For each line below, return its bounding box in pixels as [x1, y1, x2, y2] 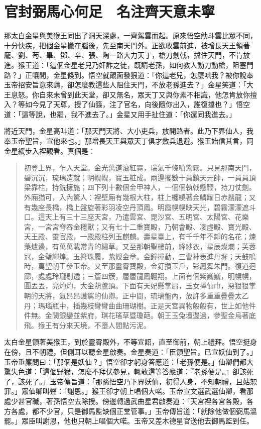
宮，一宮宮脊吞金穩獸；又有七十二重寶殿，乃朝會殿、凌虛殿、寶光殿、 [24, 221, 256, 232]
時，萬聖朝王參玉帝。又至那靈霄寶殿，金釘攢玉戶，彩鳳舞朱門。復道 [24, 261, 249, 271]
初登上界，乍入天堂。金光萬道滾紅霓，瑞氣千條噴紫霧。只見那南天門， [24, 162, 256, 173]
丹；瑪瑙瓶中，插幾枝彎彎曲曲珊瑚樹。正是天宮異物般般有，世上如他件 [24, 300, 256, 310]
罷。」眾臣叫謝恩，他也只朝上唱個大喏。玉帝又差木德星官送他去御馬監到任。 [4, 415, 253, 426]
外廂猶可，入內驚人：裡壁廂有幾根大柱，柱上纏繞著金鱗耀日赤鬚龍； [24, 192, 249, 202]
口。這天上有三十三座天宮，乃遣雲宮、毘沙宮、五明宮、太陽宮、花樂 [24, 211, 249, 222]
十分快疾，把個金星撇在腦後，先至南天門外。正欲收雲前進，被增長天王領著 [4, 40, 250, 50]
